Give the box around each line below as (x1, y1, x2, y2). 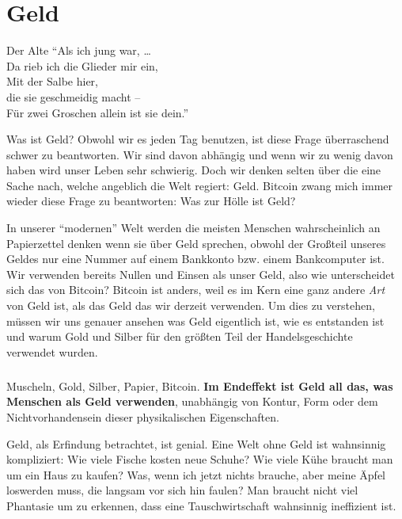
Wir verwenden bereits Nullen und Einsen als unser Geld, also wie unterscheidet (6, 265, 395, 282)
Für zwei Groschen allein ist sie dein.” (6, 104, 189, 120)
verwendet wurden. (6, 343, 98, 360)
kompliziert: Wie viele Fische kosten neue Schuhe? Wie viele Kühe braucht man (6, 451, 393, 467)
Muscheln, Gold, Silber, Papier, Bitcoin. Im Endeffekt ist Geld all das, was (6, 377, 393, 394)
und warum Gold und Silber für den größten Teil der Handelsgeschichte (6, 328, 353, 345)
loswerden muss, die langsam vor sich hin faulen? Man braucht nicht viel (6, 482, 358, 498)
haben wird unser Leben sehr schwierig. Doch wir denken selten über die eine (6, 162, 381, 178)
